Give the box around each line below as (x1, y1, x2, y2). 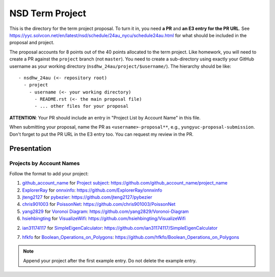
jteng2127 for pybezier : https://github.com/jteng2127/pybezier (22, 194, 153, 200)
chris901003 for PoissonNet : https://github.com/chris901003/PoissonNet (22, 201, 176, 207)
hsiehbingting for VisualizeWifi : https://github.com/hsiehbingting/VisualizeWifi (22, 216, 186, 222)
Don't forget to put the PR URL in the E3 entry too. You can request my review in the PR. (9, 131, 194, 137)
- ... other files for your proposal (34, 103, 129, 109)
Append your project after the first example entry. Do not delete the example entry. (23, 257, 197, 264)
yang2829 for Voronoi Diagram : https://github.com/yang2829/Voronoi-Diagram (22, 208, 189, 214)
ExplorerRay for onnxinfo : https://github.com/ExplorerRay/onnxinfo (22, 187, 162, 193)
